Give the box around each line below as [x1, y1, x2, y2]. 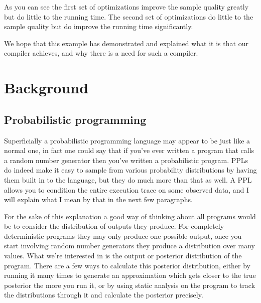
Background [4, 77, 89, 98]
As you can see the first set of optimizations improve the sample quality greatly [4, 2, 249, 12]
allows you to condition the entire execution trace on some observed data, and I [4, 184, 249, 195]
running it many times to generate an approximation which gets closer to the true [4, 270, 256, 280]
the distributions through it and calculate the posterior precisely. [4, 289, 203, 300]
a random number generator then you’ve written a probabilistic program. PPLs [4, 155, 248, 165]
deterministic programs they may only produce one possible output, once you [4, 230, 242, 241]
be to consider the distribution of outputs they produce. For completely [4, 221, 224, 231]
